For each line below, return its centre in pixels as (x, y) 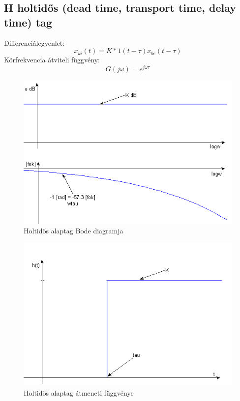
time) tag (28, 22)
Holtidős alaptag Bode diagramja (74, 231)
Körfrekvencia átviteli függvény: (52, 60)
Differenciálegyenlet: (34, 43)
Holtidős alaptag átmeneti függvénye (79, 392)
